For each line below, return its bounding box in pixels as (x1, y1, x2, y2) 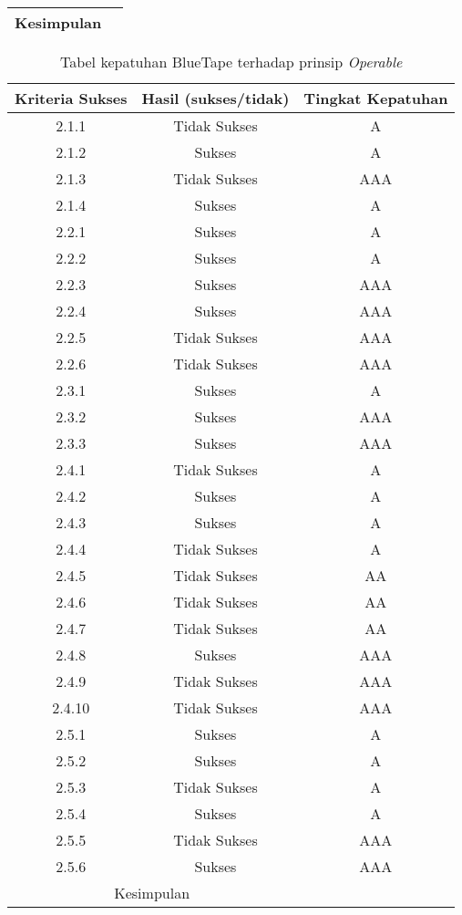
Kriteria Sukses (15, 88, 128, 109)
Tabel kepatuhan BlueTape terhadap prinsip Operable (59, 51, 403, 72)
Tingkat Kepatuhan (303, 88, 448, 109)
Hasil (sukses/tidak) (141, 88, 290, 109)
